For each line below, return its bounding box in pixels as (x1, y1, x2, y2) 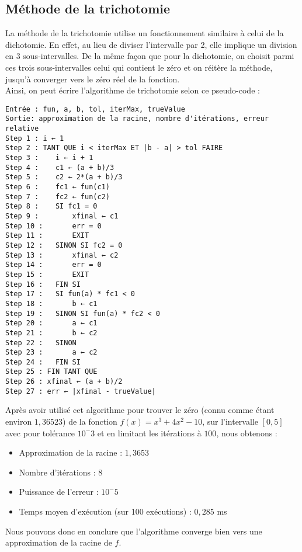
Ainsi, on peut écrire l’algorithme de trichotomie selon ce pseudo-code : (5, 84, 260, 96)
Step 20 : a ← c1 (5, 319, 98, 328)
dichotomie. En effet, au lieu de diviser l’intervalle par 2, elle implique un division (5, 38, 297, 50)
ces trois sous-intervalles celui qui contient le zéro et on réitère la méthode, (5, 61, 273, 73)
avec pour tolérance (5, 426, 75, 439)
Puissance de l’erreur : (19, 485, 99, 498)
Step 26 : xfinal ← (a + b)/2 (5, 377, 123, 386)
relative (5, 124, 39, 133)
